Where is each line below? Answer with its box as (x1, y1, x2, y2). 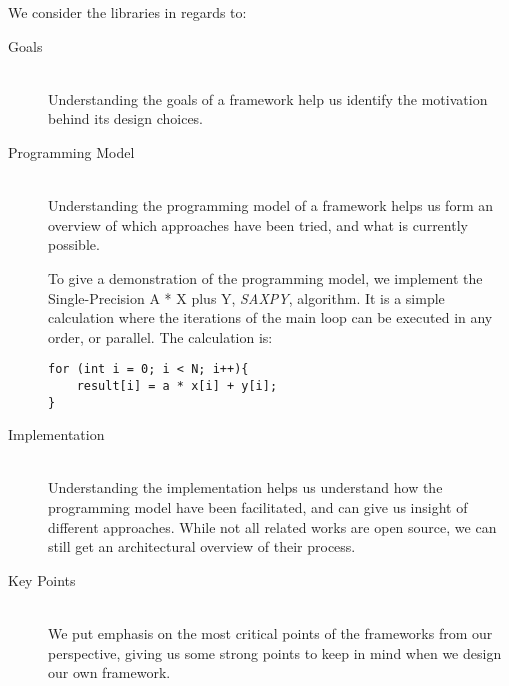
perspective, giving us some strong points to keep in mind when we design (48, 642, 502, 663)
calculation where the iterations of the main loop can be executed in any (48, 307, 493, 328)
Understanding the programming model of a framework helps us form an (48, 195, 493, 216)
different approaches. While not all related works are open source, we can (48, 516, 497, 537)
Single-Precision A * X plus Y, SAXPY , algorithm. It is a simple (48, 287, 445, 308)
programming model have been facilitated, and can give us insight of (48, 497, 468, 518)
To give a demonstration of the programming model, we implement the (48, 267, 483, 288)
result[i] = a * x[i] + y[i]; (76, 378, 278, 393)
